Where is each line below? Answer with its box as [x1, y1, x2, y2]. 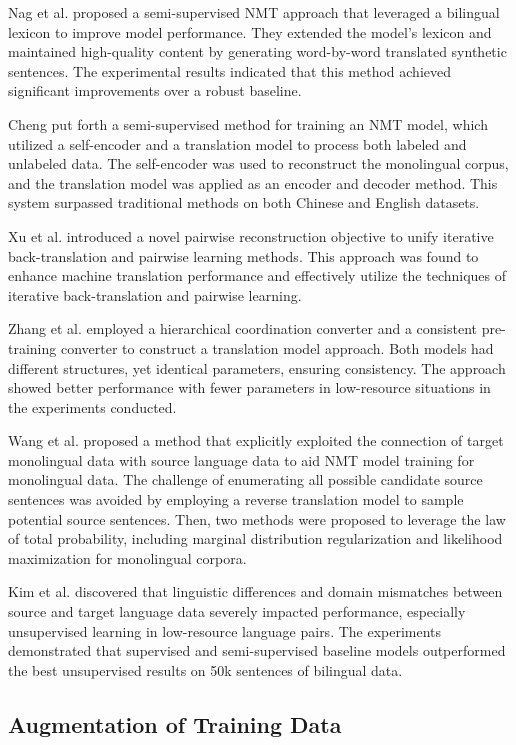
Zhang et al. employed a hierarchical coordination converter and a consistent [8, 318, 477, 339]
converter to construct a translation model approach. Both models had [60, 337, 494, 358]
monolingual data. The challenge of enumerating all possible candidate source [8, 469, 483, 490]
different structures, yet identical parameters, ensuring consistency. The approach [8, 357, 506, 378]
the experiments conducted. [8, 396, 177, 417]
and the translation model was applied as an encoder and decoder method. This [8, 172, 498, 193]
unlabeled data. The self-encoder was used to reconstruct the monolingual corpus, [8, 153, 509, 174]
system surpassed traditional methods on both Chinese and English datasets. [8, 192, 480, 213]
